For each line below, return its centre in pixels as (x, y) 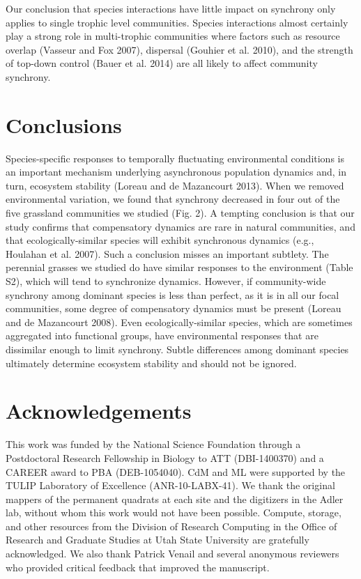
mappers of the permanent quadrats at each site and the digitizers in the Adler (175, 499)
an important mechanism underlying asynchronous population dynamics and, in (176, 172)
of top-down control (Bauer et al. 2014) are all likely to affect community (162, 63)
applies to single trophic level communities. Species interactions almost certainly (177, 22)
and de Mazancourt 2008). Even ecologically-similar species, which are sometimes (179, 322)
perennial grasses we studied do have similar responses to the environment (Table (179, 267)
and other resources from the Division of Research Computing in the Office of (171, 526)
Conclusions (64, 124)
